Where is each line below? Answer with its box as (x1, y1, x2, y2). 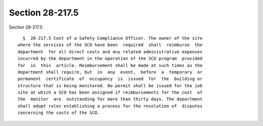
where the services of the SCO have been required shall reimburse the (18, 42, 203, 48)
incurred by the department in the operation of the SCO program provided (18, 56, 203, 62)
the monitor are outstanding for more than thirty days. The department (18, 96, 203, 102)
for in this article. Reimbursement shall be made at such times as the (18, 63, 203, 68)
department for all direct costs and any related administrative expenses (18, 49, 203, 54)
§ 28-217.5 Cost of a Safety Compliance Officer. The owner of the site (22, 35, 203, 41)
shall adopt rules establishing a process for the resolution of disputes (18, 103, 203, 109)
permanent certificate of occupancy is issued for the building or (18, 76, 203, 82)
